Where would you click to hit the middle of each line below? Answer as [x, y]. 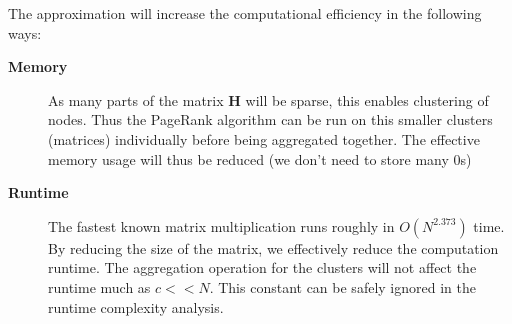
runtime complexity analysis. [136, 306]
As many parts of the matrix [136, 99]
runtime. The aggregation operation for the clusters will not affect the [262, 267]
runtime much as [99, 286]
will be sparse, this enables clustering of [367, 99]
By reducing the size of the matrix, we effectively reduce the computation [273, 247]
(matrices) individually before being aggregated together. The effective [264, 138]
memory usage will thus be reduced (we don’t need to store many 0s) [260, 158]
